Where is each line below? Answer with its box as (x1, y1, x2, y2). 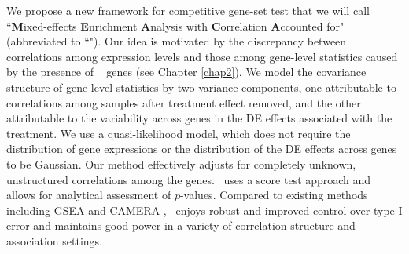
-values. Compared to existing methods (179, 187, 368, 203)
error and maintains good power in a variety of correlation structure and (6, 217, 356, 234)
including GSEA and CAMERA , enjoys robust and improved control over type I (6, 201, 403, 218)
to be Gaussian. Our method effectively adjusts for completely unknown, (6, 155, 356, 172)
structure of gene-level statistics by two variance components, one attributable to (6, 78, 396, 95)
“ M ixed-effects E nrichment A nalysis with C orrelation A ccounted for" (6, 17, 345, 34)
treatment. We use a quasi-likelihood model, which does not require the (6, 125, 351, 141)
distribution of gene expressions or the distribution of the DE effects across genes (6, 140, 397, 157)
